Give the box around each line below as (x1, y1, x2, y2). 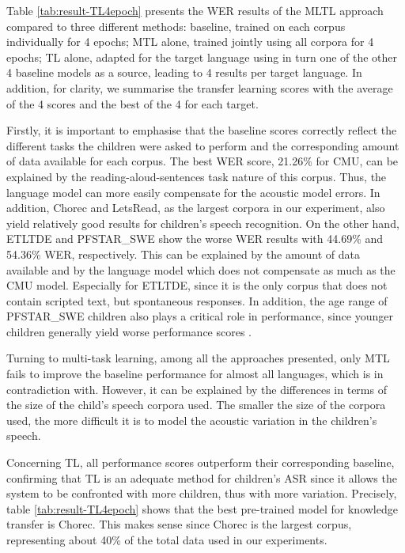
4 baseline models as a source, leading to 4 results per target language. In (6, 64, 362, 81)
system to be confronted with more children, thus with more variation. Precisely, (6, 485, 397, 502)
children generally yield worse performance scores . (6, 323, 252, 339)
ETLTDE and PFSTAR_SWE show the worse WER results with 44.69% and (6, 230, 384, 247)
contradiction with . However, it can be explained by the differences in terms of (6, 381, 387, 397)
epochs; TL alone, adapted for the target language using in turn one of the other (6, 48, 398, 65)
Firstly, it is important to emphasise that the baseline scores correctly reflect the (6, 122, 397, 138)
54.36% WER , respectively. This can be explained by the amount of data (6, 245, 361, 262)
